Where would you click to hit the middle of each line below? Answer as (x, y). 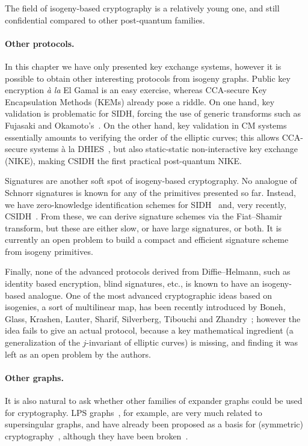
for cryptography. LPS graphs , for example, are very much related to (134, 412)
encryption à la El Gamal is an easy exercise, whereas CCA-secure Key (136, 90)
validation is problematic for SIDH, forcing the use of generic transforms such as (153, 113)
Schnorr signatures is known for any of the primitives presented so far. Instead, (150, 192)
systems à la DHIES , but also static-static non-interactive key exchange (164, 149)
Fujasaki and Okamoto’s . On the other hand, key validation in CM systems (146, 125)
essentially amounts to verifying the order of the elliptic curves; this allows (142, 137)
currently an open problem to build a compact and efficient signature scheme (147, 240)
